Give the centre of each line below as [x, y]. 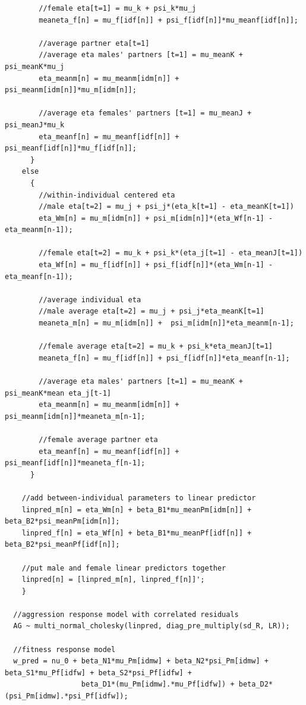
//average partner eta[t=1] [94, 43]
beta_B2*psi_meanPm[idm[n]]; [62, 521]
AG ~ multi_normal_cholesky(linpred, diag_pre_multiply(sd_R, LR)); [152, 626]
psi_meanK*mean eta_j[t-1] [58, 393]
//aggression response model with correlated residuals [126, 614]
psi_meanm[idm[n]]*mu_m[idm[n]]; [71, 90]
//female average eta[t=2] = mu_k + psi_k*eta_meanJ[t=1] [156, 347]
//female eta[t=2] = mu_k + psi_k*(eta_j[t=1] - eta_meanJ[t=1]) [171, 253]
